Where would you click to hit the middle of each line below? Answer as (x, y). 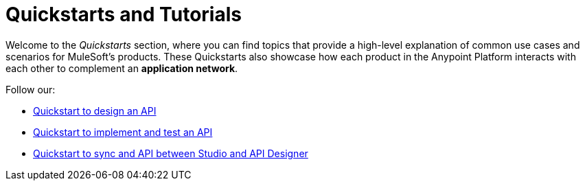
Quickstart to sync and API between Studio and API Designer (171, 153)
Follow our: (31, 89)
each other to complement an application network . (122, 68)
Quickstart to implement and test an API (123, 132)
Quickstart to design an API (95, 111)
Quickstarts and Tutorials (124, 14)
